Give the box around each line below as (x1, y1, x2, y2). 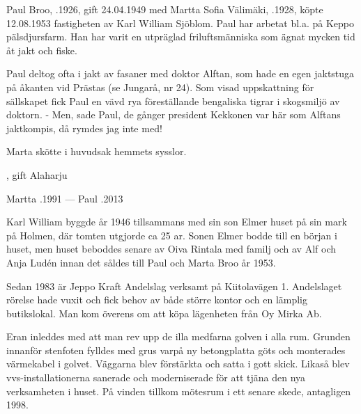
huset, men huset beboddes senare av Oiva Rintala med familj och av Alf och (6, 241, 337, 256)
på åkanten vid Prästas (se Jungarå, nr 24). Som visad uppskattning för (6, 79, 314, 94)
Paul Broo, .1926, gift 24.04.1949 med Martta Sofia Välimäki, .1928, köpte (6, 2, 323, 16)
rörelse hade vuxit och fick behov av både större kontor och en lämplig (6, 292, 308, 307)
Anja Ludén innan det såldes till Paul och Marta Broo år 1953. (6, 255, 276, 269)
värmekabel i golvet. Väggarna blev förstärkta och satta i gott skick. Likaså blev (6, 356, 350, 371)
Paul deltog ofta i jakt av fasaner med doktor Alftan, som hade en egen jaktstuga (6, 66, 355, 81)
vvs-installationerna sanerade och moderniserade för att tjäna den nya (6, 370, 306, 385)
